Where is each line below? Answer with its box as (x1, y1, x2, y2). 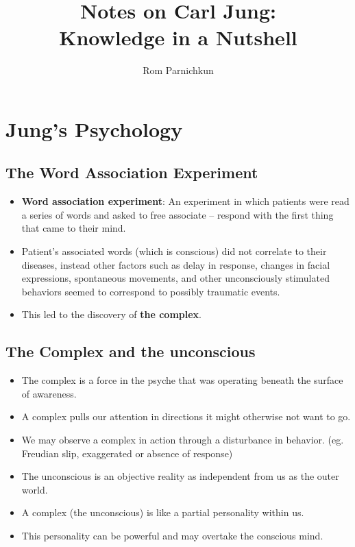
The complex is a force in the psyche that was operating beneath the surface (21, 373, 343, 387)
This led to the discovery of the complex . (21, 307, 202, 321)
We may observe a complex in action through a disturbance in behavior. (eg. (21, 433, 344, 447)
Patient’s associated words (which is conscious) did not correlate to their (21, 244, 327, 258)
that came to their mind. (21, 221, 126, 235)
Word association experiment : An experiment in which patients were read (21, 194, 350, 208)
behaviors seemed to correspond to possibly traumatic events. (21, 284, 280, 298)
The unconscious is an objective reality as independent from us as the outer (21, 469, 339, 483)
